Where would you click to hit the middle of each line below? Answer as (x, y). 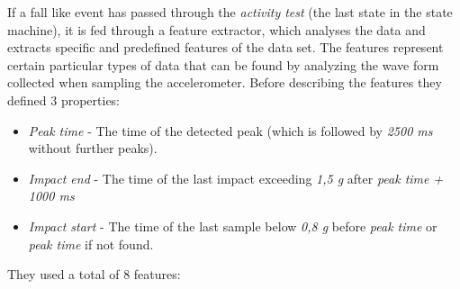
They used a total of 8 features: (94, 274)
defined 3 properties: (64, 99)
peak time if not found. (91, 244)
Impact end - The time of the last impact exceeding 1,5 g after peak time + (236, 178)
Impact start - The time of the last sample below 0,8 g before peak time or (233, 226)
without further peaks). (93, 148)
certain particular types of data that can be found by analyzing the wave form (223, 64)
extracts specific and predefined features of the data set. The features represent (225, 47)
